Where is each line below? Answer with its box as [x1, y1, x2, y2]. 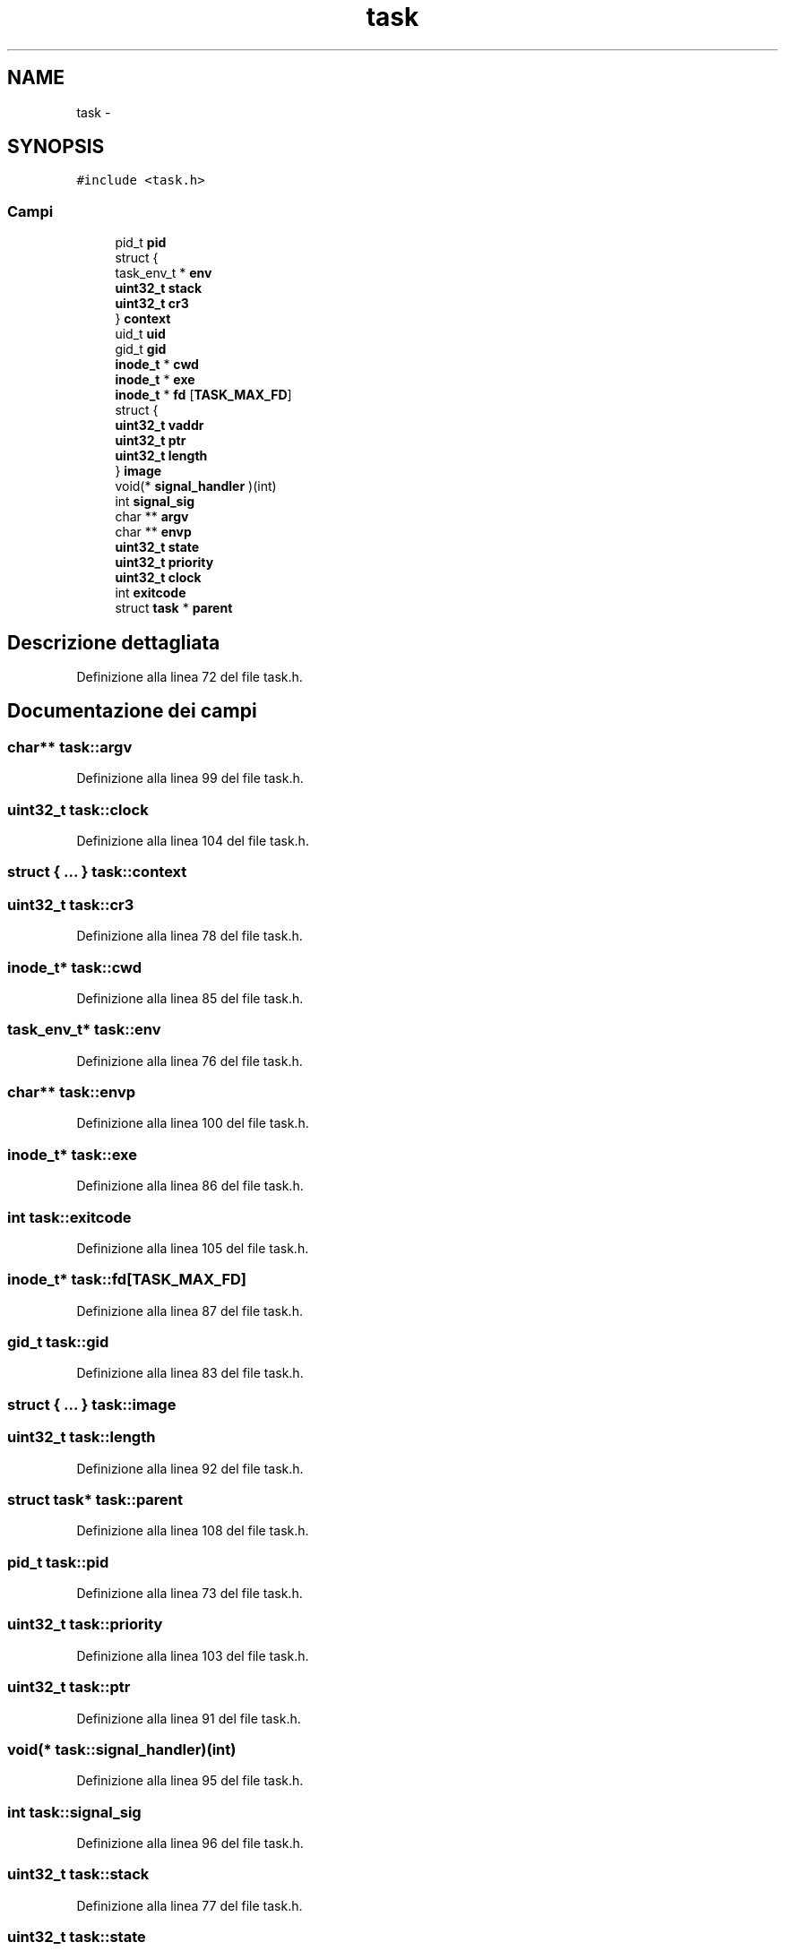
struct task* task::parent [7, 1490, 184, 1508]
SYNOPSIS [7, 135, 105, 159]
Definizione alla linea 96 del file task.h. [76, 1835, 304, 1851]
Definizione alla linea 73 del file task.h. [76, 1586, 303, 1601]
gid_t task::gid [7, 1333, 109, 1351]
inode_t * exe [115, 372, 195, 388]
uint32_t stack [115, 280, 203, 297]
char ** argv [115, 509, 189, 525]
